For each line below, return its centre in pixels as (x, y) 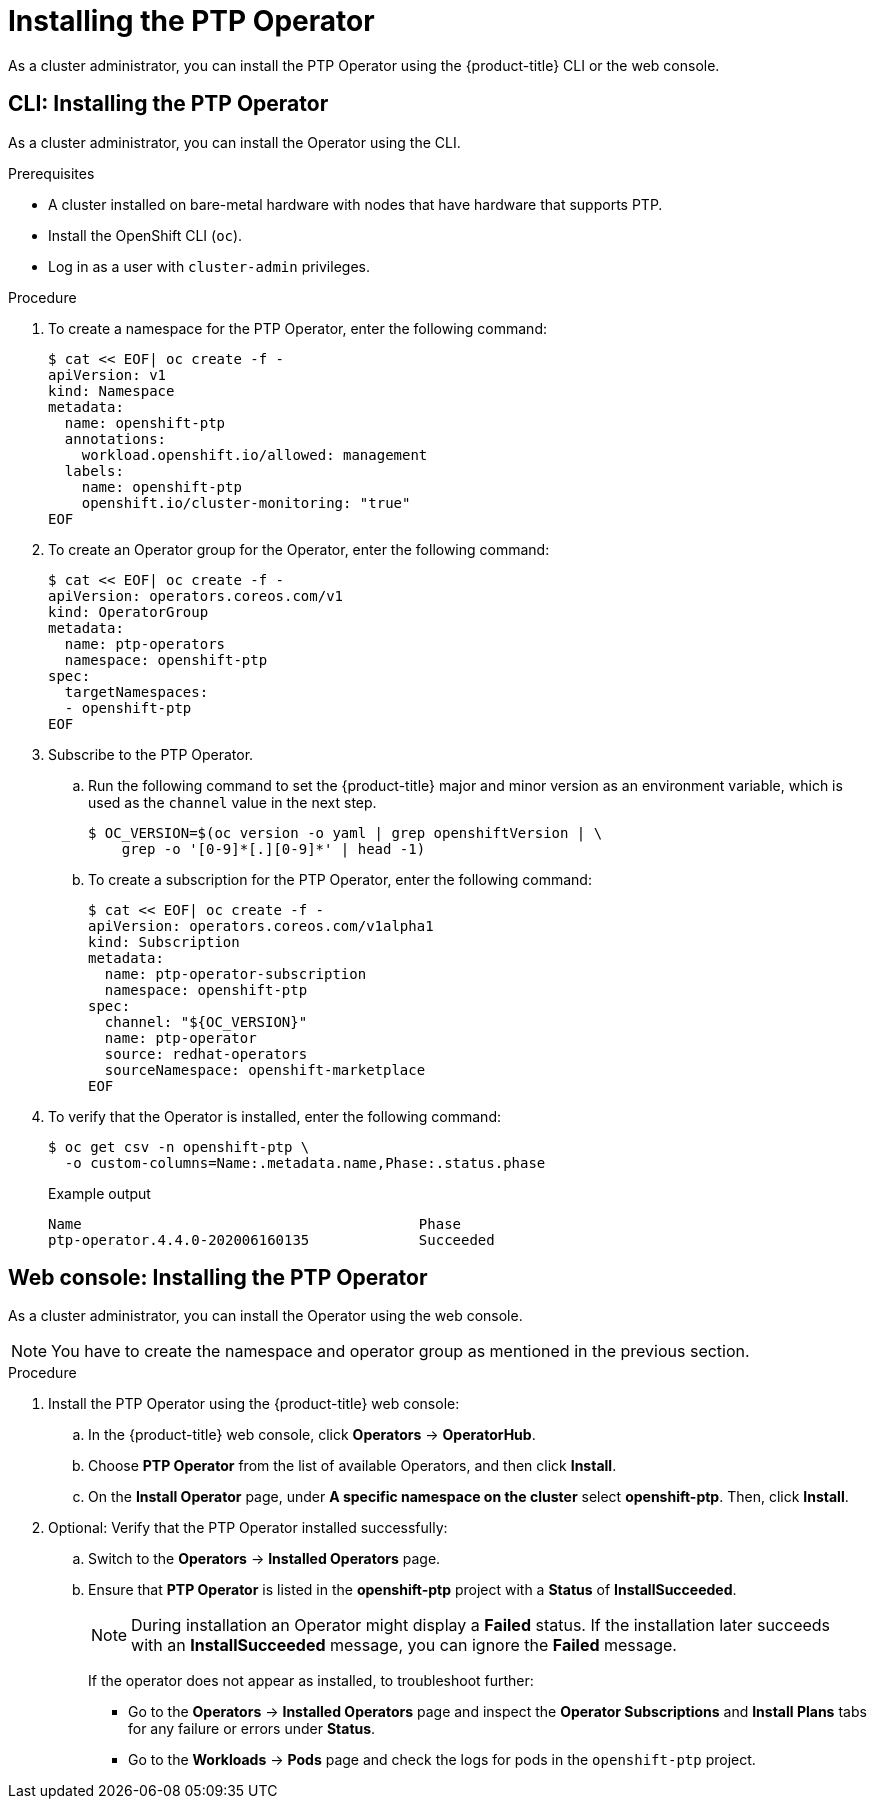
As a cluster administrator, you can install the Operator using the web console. (265, 1316)
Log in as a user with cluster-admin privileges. (209, 266)
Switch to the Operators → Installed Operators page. (264, 1559)
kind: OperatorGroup (128, 611)
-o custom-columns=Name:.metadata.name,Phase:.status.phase (305, 1162)
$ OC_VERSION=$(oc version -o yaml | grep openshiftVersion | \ (345, 832)
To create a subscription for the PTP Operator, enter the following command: (340, 879)
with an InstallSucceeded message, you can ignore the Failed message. (404, 1645)
